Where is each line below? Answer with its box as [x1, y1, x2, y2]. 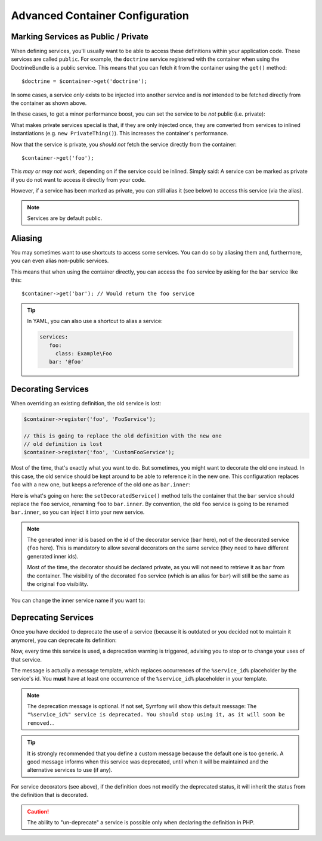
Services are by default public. [27, 215, 103, 222]
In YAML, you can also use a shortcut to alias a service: [27, 318, 163, 325]
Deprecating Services [11, 613, 94, 623]
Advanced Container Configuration [11, 9, 189, 22]
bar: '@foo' [48, 358, 84, 365]
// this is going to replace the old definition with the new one [23, 432, 222, 439]
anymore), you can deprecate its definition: [11, 637, 117, 644]
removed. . [27, 719, 54, 727]
